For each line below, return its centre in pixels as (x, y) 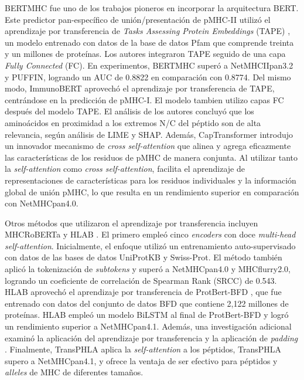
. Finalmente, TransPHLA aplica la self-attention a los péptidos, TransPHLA (143, 349)
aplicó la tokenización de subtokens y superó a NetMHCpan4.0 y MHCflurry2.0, (148, 269)
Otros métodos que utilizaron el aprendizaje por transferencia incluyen (131, 223)
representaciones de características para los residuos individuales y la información (151, 180)
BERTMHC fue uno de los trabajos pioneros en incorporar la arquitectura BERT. (152, 8)
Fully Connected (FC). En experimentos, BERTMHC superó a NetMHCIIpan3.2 (149, 65)
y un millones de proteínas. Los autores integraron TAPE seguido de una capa (145, 54)
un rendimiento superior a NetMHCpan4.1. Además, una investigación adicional (148, 326)
